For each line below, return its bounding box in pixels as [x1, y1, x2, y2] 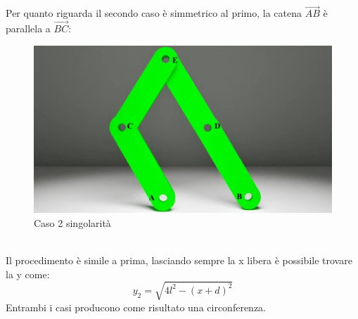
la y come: [6, 266, 50, 281]
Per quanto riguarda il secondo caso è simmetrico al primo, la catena [6, 6, 302, 20]
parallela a [6, 21, 51, 36]
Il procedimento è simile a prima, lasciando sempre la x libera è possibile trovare [6, 252, 352, 267]
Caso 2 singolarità [34, 215, 111, 230]
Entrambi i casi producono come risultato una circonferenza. [6, 299, 267, 314]
